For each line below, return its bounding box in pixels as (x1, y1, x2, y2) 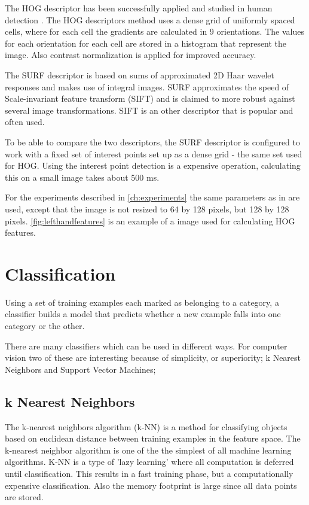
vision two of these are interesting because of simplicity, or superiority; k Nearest (5, 351, 301, 364)
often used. (5, 115, 45, 128)
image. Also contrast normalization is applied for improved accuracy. (5, 48, 256, 61)
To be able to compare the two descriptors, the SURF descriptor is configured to (5, 135, 301, 148)
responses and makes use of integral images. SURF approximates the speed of (5, 80, 289, 93)
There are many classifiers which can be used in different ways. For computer (5, 339, 287, 352)
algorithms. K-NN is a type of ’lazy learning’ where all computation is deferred (5, 455, 294, 468)
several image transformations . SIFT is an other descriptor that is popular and (5, 104, 293, 116)
